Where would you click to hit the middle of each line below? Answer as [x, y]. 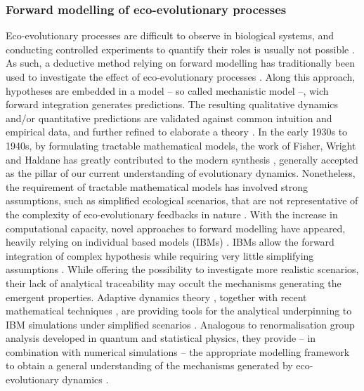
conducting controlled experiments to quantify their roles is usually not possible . [180, 49]
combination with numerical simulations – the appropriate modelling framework [178, 351]
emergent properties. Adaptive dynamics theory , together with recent [156, 297]
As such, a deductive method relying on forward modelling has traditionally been [181, 63]
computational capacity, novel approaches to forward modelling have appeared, [176, 228]
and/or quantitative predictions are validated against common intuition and [169, 118]
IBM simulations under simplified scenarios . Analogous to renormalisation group [180, 324]
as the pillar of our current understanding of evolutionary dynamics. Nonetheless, [181, 173]
